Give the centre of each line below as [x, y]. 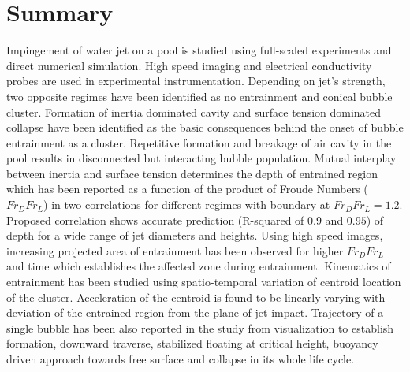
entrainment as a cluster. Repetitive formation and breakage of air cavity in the [199, 142]
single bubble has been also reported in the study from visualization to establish [200, 327]
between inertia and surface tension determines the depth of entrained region [192, 173]
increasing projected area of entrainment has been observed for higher [175, 250]
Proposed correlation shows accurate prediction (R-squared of [155, 219]
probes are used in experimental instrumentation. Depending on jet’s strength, [196, 81]
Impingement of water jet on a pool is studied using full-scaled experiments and [199, 50]
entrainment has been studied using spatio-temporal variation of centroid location [204, 282]
